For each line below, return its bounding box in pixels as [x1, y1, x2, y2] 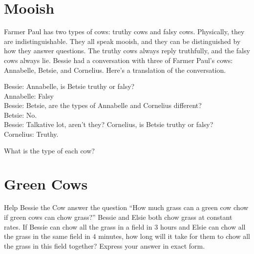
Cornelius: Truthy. [4, 129, 59, 139]
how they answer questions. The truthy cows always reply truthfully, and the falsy [4, 45, 250, 56]
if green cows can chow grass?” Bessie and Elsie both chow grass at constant [4, 212, 233, 222]
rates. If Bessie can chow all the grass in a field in [4, 221, 152, 232]
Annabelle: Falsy [4, 90, 54, 101]
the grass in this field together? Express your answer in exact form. [4, 240, 205, 251]
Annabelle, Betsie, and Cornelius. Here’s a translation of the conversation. [4, 64, 226, 75]
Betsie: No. [4, 109, 37, 120]
